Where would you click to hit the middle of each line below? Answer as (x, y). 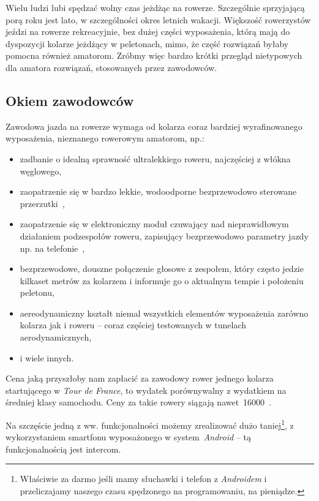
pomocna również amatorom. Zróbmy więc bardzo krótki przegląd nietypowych (154, 55)
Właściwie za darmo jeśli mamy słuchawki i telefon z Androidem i (143, 479)
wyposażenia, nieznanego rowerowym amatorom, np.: (105, 138)
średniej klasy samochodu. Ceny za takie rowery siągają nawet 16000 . (139, 402)
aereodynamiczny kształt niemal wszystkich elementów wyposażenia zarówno (164, 313)
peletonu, (37, 292)
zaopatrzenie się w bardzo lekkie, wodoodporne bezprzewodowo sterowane (158, 191)
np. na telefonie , (52, 248)
